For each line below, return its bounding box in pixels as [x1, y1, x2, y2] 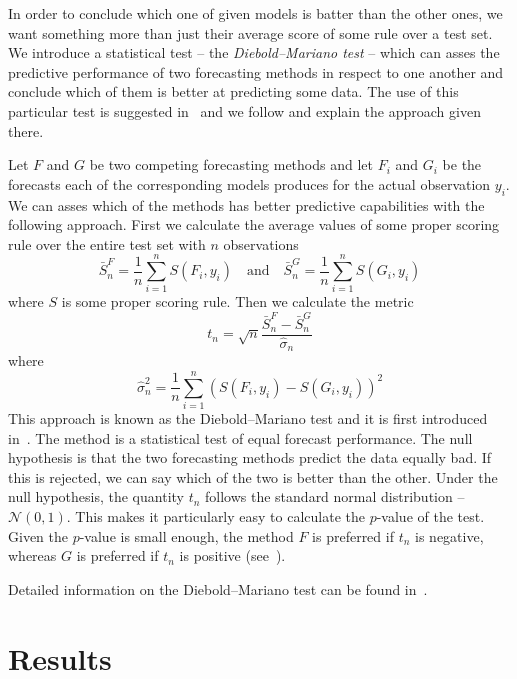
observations [223, 233, 299, 254]
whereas [8, 545, 57, 566]
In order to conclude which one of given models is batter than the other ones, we [8, 3, 503, 23]
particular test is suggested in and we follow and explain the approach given [8, 100, 481, 121]
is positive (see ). [179, 545, 286, 566]
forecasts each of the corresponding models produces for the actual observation [8, 173, 491, 194]
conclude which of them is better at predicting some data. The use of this [8, 81, 459, 102]
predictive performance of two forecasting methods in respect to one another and [8, 61, 504, 82]
